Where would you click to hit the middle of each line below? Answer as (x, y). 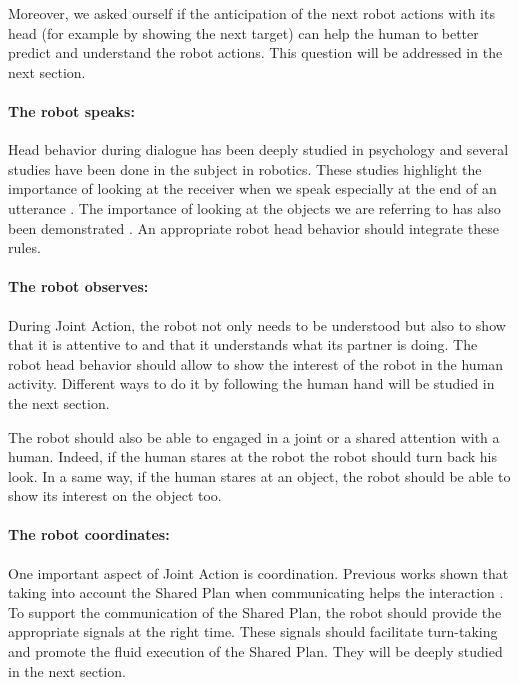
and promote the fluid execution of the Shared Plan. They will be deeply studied (255, 651)
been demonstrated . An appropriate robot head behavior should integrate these (253, 227)
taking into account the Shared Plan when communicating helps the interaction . (256, 592)
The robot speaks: (71, 110)
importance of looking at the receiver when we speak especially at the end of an (252, 188)
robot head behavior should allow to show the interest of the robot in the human (256, 363)
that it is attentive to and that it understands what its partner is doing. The (243, 344)
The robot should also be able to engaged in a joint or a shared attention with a (254, 436)
